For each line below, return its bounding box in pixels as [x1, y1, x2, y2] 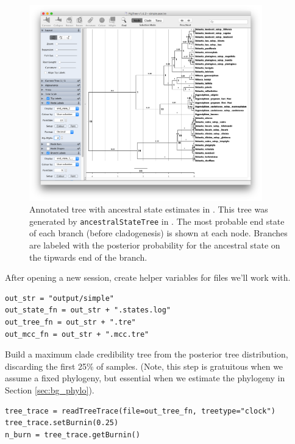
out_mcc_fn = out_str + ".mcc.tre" [5, 329, 149, 339]
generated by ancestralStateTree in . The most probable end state [29, 214, 285, 227]
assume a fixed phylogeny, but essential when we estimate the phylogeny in [5, 372, 285, 384]
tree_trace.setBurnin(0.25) [5, 418, 119, 428]
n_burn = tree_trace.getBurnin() [5, 430, 140, 439]
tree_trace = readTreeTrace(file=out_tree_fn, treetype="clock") [5, 406, 275, 415]
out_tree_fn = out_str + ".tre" [5, 318, 136, 326]
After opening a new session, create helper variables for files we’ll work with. [5, 271, 291, 284]
